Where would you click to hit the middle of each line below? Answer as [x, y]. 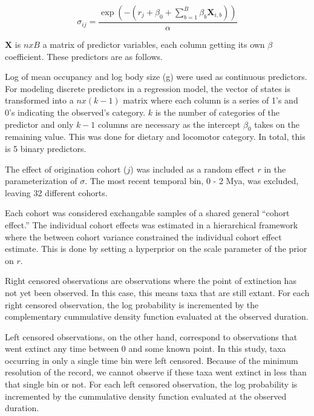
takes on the [277, 124]
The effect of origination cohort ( [66, 169]
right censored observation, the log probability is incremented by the [132, 304]
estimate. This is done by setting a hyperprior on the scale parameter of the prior [156, 249]
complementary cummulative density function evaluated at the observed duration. [157, 316]
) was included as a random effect [192, 169]
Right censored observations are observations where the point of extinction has [151, 281]
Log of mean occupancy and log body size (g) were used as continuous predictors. [156, 77]
